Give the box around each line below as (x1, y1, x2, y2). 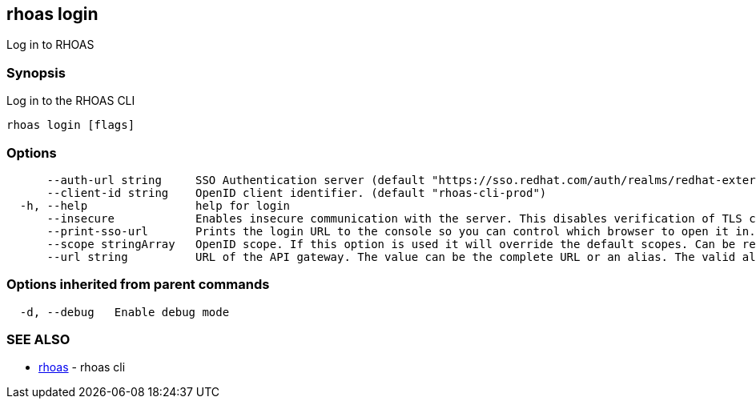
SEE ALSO (6, 331, 70, 348)
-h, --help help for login (19, 198, 291, 212)
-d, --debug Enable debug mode (19, 305, 230, 319)
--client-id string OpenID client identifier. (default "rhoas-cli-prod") (46, 186, 547, 199)
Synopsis (6, 64, 66, 81)
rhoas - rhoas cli (38, 360, 126, 375)
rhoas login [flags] (6, 118, 135, 132)
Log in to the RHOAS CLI (6, 94, 135, 108)
